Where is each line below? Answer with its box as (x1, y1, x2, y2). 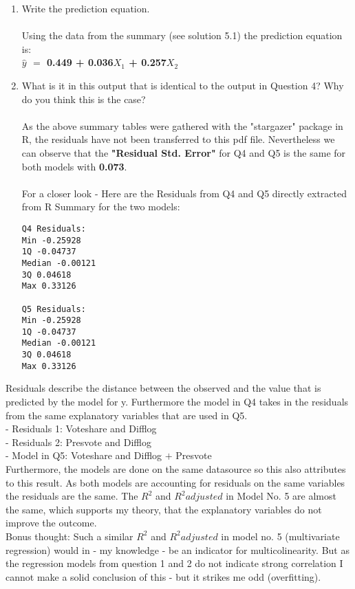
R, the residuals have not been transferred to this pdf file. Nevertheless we (21, 132, 335, 146)
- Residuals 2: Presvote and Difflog (6, 434, 152, 449)
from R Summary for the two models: (21, 199, 180, 214)
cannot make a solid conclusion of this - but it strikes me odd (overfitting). (6, 569, 321, 584)
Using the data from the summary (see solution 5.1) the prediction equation (21, 28, 343, 43)
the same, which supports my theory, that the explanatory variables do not (6, 502, 322, 516)
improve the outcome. (6, 515, 97, 530)
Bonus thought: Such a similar (6, 529, 133, 543)
